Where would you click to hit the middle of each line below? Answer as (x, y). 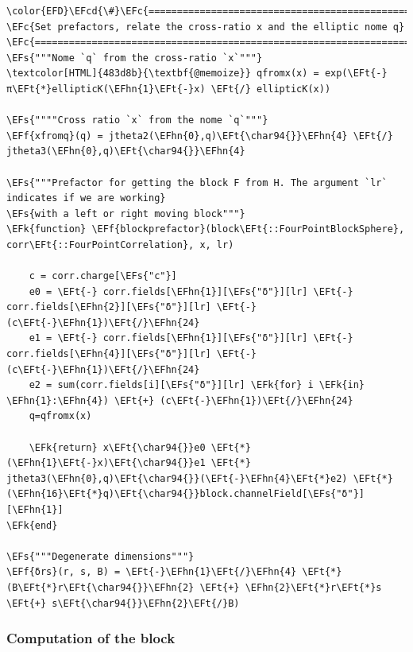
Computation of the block (91, 638)
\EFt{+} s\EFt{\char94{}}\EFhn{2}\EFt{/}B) (123, 603)
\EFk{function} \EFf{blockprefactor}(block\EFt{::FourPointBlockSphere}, (206, 229)
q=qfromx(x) (60, 416)
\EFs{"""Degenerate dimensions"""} (100, 556)
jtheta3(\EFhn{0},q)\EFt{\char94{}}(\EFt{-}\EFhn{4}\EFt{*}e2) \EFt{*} (200, 478)
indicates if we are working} (86, 198)
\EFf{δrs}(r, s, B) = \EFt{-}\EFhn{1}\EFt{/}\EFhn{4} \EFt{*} (174, 572)
